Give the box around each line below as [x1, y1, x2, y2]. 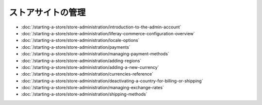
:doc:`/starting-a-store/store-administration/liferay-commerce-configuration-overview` [21, 30, 195, 36]
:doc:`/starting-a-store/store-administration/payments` [21, 44, 131, 50]
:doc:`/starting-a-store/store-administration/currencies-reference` [21, 71, 154, 77]
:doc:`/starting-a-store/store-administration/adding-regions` [21, 58, 142, 64]
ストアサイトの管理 [9, 7, 86, 18]
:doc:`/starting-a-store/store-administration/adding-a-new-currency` [21, 64, 159, 70]
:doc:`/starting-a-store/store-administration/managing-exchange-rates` [21, 85, 164, 91]
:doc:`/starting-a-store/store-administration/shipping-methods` [21, 92, 147, 97]
